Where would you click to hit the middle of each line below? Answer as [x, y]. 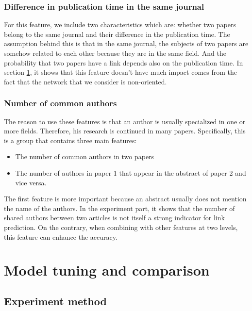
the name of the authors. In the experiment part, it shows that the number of [119, 208]
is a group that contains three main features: [70, 140]
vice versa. [31, 182]
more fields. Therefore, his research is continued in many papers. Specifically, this [125, 131]
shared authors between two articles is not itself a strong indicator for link [114, 218]
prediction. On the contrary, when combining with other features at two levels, [121, 227]
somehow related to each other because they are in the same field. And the [115, 53]
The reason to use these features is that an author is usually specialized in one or [125, 121]
